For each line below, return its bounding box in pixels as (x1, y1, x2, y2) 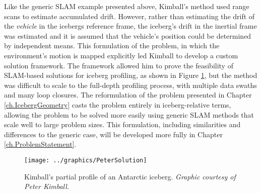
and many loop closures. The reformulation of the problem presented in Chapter (4, 89, 252, 100)
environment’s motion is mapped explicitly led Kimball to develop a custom (4, 50, 238, 60)
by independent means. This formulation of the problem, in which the (4, 40, 220, 51)
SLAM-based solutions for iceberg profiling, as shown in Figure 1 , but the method (4, 70, 257, 80)
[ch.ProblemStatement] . (4, 139, 77, 149)
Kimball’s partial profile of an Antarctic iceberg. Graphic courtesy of (24, 171, 236, 181)
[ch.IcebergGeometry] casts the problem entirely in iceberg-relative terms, (4, 99, 231, 110)
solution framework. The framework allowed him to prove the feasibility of (4, 60, 233, 70)
